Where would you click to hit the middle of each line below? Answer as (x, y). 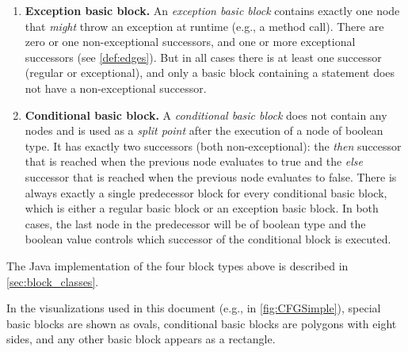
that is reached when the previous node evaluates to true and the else (194, 161)
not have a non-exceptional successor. (116, 88)
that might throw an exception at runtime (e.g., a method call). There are (204, 26)
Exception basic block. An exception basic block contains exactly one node (212, 10)
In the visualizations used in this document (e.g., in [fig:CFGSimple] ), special (194, 308)
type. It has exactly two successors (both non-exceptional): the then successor (213, 145)
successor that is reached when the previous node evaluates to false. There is (211, 176)
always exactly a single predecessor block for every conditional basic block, (206, 192)
